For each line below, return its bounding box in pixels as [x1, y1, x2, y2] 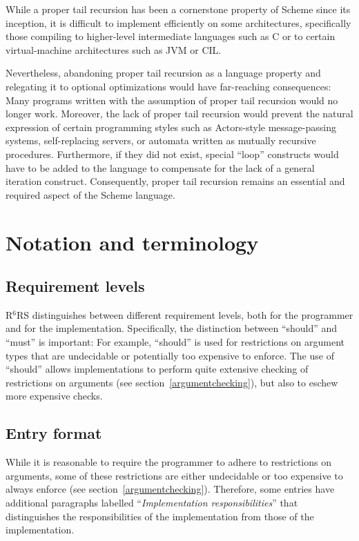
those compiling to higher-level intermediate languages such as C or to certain [6, 29, 336, 43]
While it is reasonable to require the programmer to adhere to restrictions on [6, 455, 331, 469]
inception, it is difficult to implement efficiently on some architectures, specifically [6, 15, 351, 30]
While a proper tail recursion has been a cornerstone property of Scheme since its [6, 2, 351, 16]
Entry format [6, 422, 102, 444]
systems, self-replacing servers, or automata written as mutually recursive [6, 133, 316, 148]
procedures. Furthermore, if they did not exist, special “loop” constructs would [6, 146, 339, 161]
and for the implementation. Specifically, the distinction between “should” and [6, 321, 338, 335]
